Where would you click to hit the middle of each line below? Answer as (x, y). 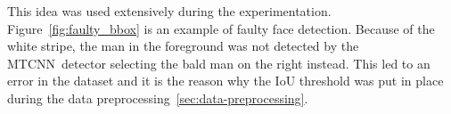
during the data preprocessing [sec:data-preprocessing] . (158, 98)
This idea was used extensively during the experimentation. (169, 11)
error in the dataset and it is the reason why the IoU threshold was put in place (225, 81)
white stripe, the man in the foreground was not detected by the (183, 46)
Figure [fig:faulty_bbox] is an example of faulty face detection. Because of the (221, 28)
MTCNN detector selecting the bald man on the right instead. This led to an (219, 63)
